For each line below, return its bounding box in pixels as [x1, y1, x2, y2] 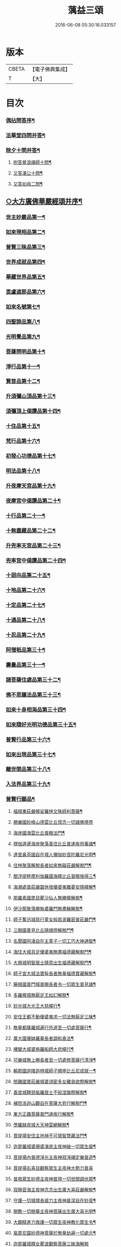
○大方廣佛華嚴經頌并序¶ [6, 197, 83, 206]
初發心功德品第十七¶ [6, 452, 56, 459]
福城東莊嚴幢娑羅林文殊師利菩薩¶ [13, 808, 83, 814]
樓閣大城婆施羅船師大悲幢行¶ [13, 1046, 74, 1052]
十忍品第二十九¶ [6, 631, 46, 639]
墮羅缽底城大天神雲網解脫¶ [13, 1121, 70, 1127]
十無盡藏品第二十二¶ [6, 527, 56, 534]
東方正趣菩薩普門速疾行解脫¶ [13, 1111, 74, 1117]
